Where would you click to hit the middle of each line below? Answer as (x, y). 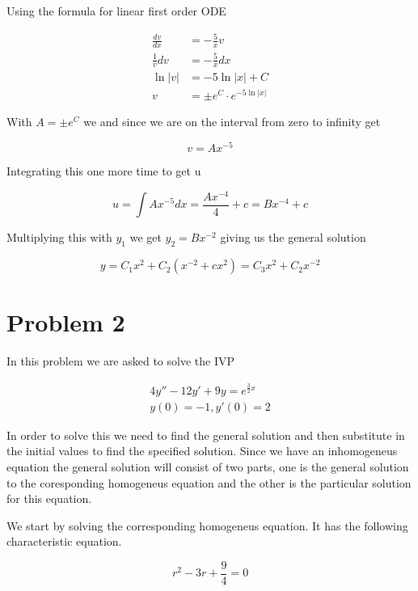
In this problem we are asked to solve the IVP (121, 361)
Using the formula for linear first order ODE (116, 11)
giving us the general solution (293, 237)
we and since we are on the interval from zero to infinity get (232, 122)
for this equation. (49, 498)
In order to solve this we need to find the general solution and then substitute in (206, 435)
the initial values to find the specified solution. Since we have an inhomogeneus (202, 451)
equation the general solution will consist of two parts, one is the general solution (208, 466)
